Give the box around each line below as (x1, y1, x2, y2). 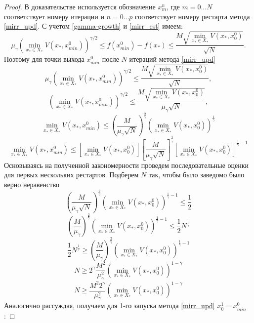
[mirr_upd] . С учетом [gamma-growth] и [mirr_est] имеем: (4, 21, 183, 31)
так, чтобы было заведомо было (148, 169, 245, 180)
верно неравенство (4, 179, 59, 189)
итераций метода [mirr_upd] (129, 53, 215, 64)
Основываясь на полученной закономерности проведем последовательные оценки (4, 160, 249, 170)
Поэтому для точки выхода (4, 53, 85, 64)
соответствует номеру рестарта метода (135, 11, 250, 21)
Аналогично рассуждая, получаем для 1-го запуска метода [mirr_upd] (4, 300, 215, 311)
